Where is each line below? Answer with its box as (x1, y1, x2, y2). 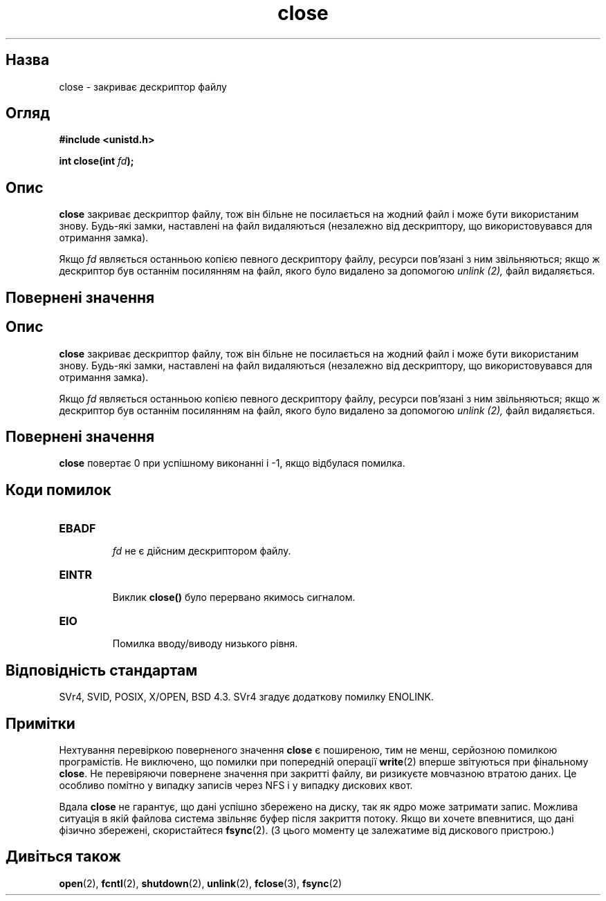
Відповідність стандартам (6, 661, 198, 679)
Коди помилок (6, 481, 111, 499)
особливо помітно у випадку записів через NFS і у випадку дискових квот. (59, 779, 413, 791)
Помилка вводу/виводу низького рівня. (112, 638, 298, 650)
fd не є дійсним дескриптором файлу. (112, 545, 291, 557)
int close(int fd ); (59, 155, 134, 167)
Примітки (6, 714, 75, 732)
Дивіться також (6, 848, 121, 866)
